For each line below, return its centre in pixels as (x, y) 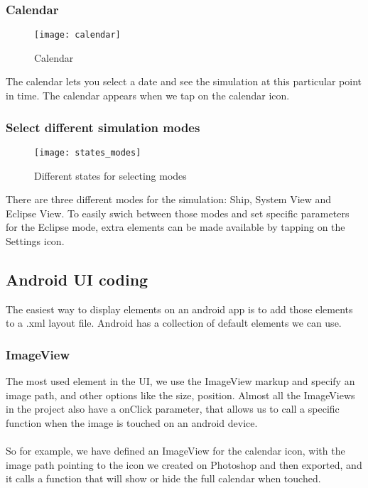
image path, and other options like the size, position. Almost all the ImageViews (180, 395)
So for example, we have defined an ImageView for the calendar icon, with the (175, 451)
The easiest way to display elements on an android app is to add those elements (179, 309)
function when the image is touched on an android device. (132, 422)
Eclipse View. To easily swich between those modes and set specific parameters (178, 213)
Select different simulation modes (103, 127)
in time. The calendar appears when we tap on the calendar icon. (148, 96)
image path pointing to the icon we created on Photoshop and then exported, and (184, 464)
